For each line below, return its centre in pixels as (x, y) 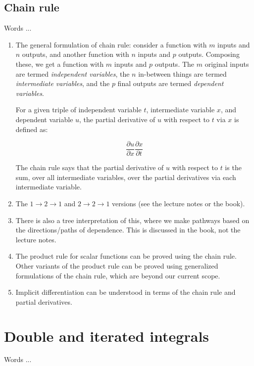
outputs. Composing (209, 54)
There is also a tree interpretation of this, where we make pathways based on (132, 220)
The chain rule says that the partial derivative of (90, 167)
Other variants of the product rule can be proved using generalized (117, 265)
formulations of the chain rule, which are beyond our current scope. (118, 275)
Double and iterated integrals (107, 336)
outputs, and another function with (76, 54)
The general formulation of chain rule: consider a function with (111, 44)
